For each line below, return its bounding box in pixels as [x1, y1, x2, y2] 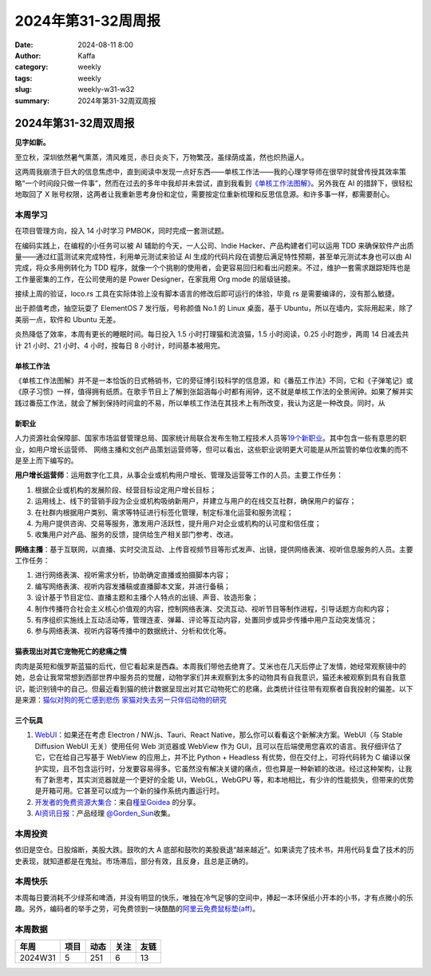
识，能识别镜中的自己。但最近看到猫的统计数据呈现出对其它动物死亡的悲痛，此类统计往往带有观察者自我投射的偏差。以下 [14, 683, 413, 693]
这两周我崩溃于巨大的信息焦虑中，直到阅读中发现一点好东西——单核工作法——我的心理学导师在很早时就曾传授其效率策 [14, 167, 406, 177]
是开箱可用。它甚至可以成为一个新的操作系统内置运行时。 [34, 786, 223, 795]
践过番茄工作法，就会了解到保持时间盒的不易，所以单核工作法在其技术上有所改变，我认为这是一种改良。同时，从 [14, 398, 386, 408]
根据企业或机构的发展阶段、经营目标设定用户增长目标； [34, 484, 217, 495]
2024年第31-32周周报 [14, 12, 161, 30]
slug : [14, 85, 32, 94]
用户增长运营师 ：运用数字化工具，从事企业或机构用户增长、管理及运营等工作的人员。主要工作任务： [14, 470, 343, 480]
